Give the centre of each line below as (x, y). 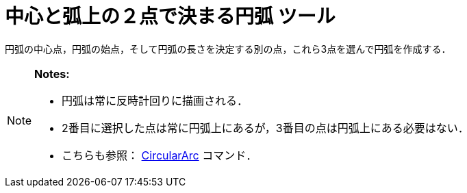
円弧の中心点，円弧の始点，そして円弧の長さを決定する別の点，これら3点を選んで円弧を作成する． (228, 49)
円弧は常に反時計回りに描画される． (155, 100)
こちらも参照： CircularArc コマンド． (160, 155)
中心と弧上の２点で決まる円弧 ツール (170, 16)
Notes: (52, 74)
